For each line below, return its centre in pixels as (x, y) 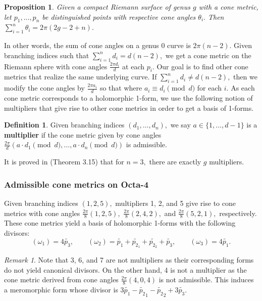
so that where (121, 88)
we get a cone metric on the (208, 55)
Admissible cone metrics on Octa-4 (76, 184)
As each (243, 88)
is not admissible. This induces (206, 279)
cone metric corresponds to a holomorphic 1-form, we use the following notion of (128, 98)
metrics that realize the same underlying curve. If (81, 77)
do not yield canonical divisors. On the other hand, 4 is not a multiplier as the (125, 269)
